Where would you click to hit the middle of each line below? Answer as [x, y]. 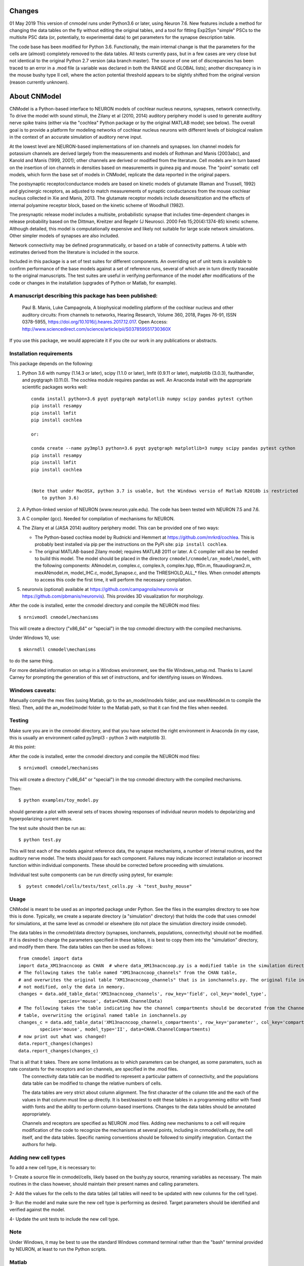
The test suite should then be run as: [48, 828]
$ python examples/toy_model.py [59, 800]
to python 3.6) [60, 498]
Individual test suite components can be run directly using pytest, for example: [91, 875]
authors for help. [39, 1144]
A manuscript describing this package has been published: [84, 296]
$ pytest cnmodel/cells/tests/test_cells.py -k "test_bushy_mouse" [105, 886]
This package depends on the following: [51, 364]
